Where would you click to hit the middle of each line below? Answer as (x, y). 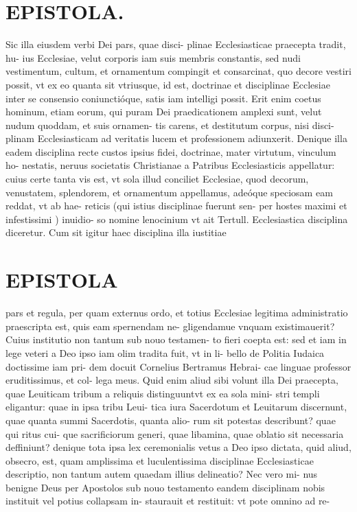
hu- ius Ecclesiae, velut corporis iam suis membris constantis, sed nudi (153, 57)
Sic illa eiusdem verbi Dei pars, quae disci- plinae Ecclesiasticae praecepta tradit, (176, 44)
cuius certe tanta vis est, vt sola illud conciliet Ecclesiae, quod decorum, (157, 179)
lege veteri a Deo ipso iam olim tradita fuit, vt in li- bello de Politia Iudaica (165, 352)
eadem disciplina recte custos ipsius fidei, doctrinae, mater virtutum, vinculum (171, 151)
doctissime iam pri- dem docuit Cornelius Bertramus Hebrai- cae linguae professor (178, 366)
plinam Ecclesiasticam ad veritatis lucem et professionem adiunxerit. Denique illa (176, 138)
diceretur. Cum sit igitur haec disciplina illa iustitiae (116, 232)
